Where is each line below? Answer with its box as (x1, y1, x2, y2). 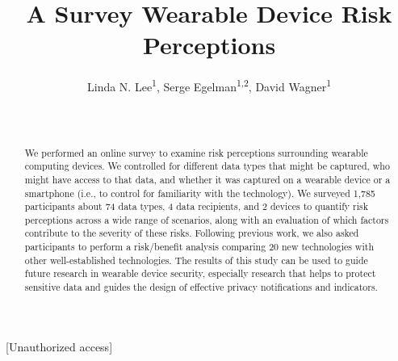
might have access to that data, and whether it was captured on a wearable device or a (24, 172, 391, 186)
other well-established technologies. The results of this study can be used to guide (24, 253, 368, 267)
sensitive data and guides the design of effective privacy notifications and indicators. (24, 280, 378, 294)
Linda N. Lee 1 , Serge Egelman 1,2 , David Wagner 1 (86, 76, 332, 94)
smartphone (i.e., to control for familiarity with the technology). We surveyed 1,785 (24, 186, 375, 199)
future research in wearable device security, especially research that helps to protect (24, 267, 376, 280)
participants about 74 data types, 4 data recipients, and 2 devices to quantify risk (24, 199, 369, 213)
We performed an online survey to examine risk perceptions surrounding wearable (24, 145, 368, 159)
